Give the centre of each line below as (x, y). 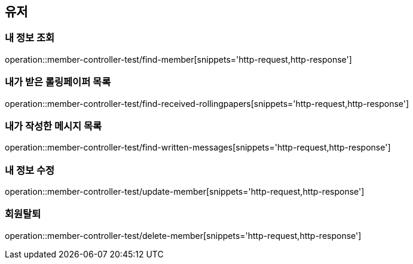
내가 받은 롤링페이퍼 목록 (58, 82)
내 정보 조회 (30, 38)
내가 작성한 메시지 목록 (53, 126)
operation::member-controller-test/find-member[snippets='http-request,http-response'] (178, 59)
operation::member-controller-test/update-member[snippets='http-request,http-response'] (185, 192)
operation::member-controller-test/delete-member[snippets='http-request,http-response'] (183, 235)
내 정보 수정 (30, 170)
